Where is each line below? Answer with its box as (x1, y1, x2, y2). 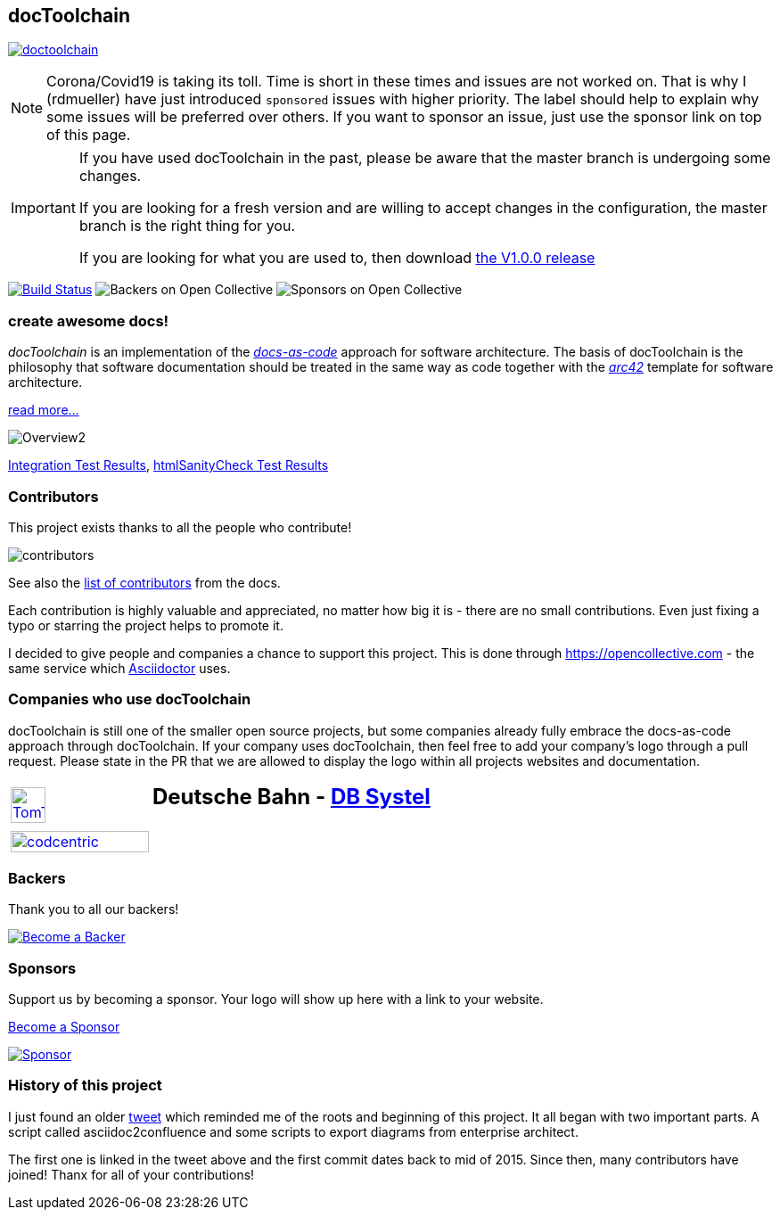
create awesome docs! (8, 311, 169, 330)
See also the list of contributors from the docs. (8, 574, 281, 590)
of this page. (46, 126, 131, 144)
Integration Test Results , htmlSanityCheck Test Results (8, 457, 329, 473)
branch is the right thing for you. (78, 217, 295, 235)
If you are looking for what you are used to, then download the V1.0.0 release (78, 249, 595, 267)
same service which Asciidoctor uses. (8, 660, 231, 676)
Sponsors (8, 958, 77, 977)
